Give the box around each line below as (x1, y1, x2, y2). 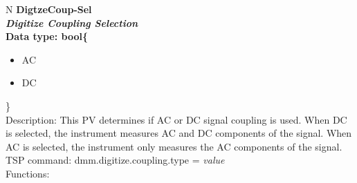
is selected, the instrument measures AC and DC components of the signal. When (6, 126, 352, 140)
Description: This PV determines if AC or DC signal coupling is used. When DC (6, 112, 347, 126)
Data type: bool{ (6, 29, 88, 44)
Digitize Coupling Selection (6, 15, 138, 30)
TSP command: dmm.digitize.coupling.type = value (6, 153, 225, 167)
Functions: (6, 166, 50, 180)
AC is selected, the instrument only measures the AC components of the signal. (6, 139, 342, 153)
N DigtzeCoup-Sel (6, 2, 92, 16)
